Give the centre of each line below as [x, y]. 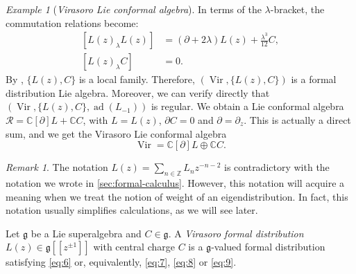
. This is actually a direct [297, 120]
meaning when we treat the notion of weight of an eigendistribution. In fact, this [177, 196]
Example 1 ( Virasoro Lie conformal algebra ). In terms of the [134, 9]
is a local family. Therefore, [137, 79]
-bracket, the [297, 9]
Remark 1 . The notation [57, 167]
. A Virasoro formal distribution [236, 233]
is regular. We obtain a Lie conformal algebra [247, 106]
